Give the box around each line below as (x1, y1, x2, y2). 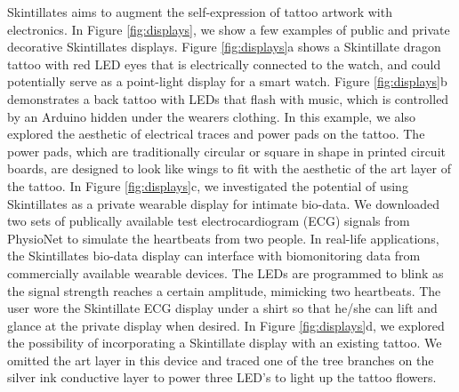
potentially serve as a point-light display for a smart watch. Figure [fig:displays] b (7, 72, 447, 91)
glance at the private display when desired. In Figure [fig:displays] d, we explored (7, 316, 445, 334)
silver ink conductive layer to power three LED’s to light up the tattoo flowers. (7, 368, 437, 387)
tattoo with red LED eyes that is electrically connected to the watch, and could (7, 54, 441, 73)
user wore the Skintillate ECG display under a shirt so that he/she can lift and (7, 299, 438, 317)
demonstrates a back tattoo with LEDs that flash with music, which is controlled (7, 89, 449, 108)
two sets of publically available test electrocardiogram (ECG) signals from (7, 212, 410, 230)
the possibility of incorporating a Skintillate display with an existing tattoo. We (7, 333, 442, 352)
